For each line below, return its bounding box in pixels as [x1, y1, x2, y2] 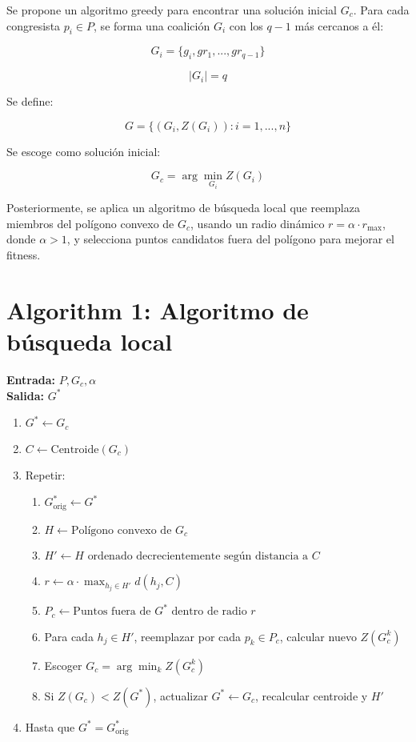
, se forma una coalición [94, 17, 210, 34]
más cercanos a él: [294, 17, 384, 34]
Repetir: [25, 466, 66, 483]
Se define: [6, 93, 54, 110]
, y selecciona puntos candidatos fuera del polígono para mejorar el [66, 231, 394, 247]
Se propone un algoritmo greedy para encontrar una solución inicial [6, 2, 337, 18]
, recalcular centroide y [255, 687, 368, 704]
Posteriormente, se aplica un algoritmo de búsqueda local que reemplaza [6, 199, 360, 216]
